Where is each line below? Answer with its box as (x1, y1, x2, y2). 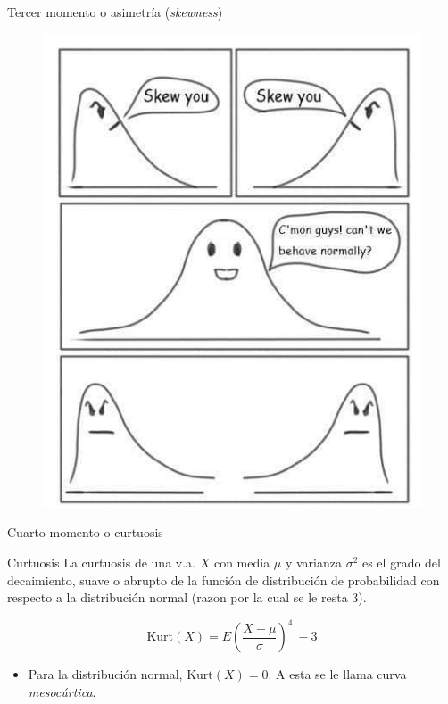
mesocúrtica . (28, 682, 96, 700)
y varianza (285, 552, 342, 571)
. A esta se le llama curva (268, 665, 407, 683)
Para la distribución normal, (28, 665, 183, 683)
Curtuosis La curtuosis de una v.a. (7, 552, 195, 571)
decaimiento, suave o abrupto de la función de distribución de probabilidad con (7, 570, 440, 589)
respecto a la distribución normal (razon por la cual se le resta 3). (7, 588, 367, 607)
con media (213, 552, 270, 571)
